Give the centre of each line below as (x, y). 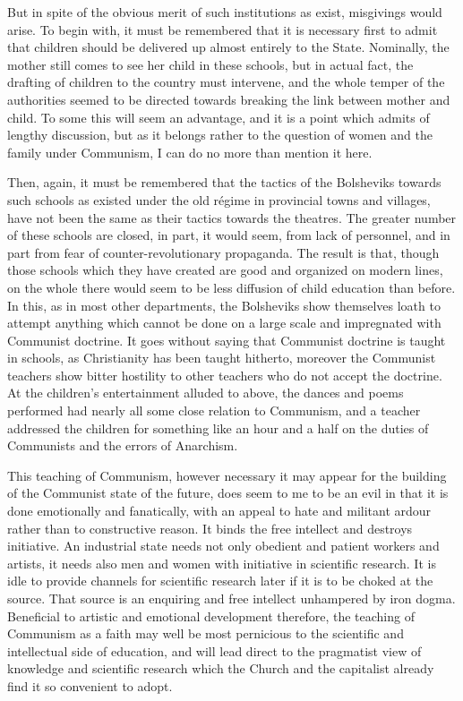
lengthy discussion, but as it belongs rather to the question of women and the (220, 135)
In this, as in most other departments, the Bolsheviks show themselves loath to (224, 305)
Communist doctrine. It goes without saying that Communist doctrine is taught (227, 340)
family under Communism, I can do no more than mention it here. (190, 152)
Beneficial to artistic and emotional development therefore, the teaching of (211, 616)
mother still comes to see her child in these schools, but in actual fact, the (210, 64)
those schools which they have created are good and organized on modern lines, (225, 270)
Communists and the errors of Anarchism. (123, 445)
